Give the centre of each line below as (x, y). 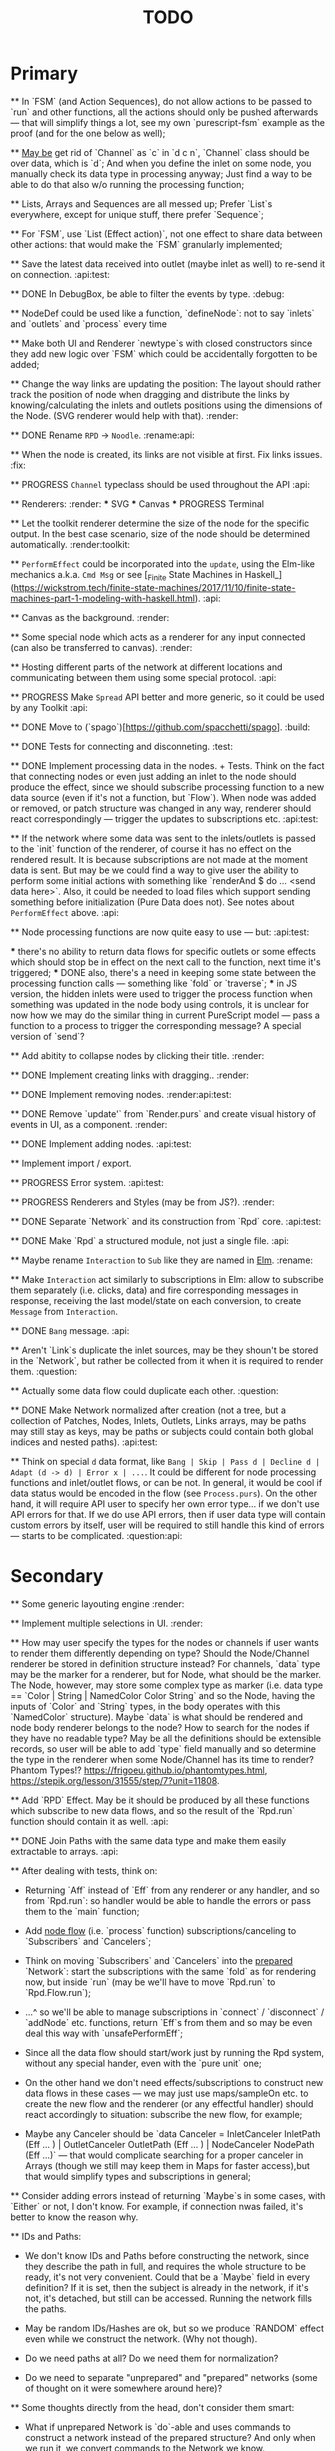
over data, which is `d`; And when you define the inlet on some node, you (161, 163)
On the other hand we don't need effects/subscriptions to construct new (174, 2082)
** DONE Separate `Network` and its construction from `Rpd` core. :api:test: (166, 1221)
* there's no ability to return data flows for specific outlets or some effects (163, 951)
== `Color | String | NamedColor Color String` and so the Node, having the (163, 1695)
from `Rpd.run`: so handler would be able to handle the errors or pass (168, 1900)
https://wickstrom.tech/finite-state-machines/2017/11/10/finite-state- (154, 587)
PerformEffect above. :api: (65, 912)
